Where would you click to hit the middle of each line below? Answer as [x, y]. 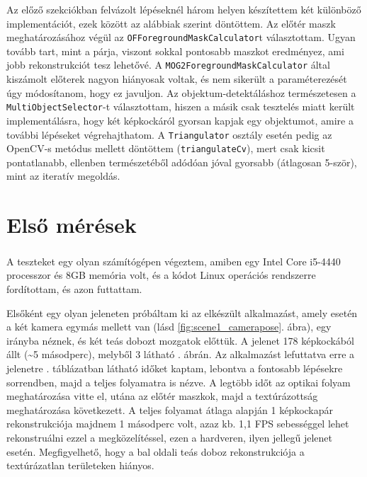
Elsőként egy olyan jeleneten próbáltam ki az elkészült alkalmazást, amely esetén [182, 312]
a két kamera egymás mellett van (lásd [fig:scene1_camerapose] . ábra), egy [169, 327]
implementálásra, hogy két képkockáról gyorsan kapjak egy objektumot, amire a [180, 120]
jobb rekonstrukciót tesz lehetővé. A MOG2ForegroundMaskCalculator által [168, 65]
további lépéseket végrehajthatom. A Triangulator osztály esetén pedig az [169, 134]
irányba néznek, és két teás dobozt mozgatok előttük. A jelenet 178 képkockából [180, 340]
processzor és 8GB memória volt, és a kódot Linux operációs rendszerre [161, 275]
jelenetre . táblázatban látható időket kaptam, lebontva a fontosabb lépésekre [175, 368]
